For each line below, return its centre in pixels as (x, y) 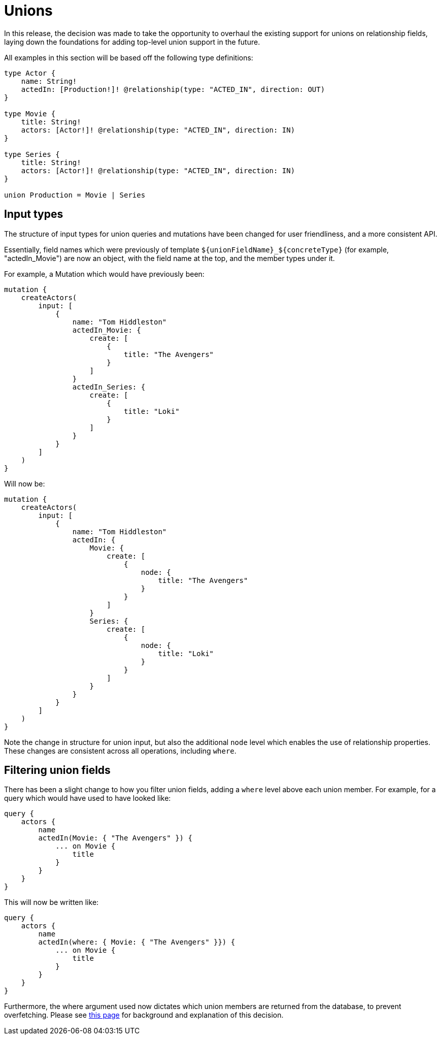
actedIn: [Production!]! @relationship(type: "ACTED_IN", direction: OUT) (173, 89)
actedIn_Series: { (109, 387)
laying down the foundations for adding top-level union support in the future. (132, 42)
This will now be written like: (52, 902)
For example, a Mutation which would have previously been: (104, 274)
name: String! (49, 81)
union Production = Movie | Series (75, 195)
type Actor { (30, 73)
